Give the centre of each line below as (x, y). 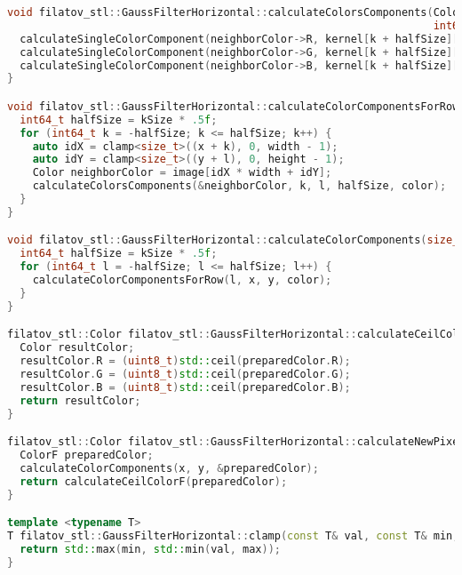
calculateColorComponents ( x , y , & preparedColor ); (169, 468)
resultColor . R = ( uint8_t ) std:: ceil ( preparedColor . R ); (185, 361)
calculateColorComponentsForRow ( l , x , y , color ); (182, 280)
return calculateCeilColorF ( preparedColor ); (154, 481)
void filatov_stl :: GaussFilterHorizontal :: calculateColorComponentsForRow (233, 106)
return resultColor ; (80, 400)
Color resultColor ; (77, 348)
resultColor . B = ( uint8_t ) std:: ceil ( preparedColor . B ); (185, 387)
